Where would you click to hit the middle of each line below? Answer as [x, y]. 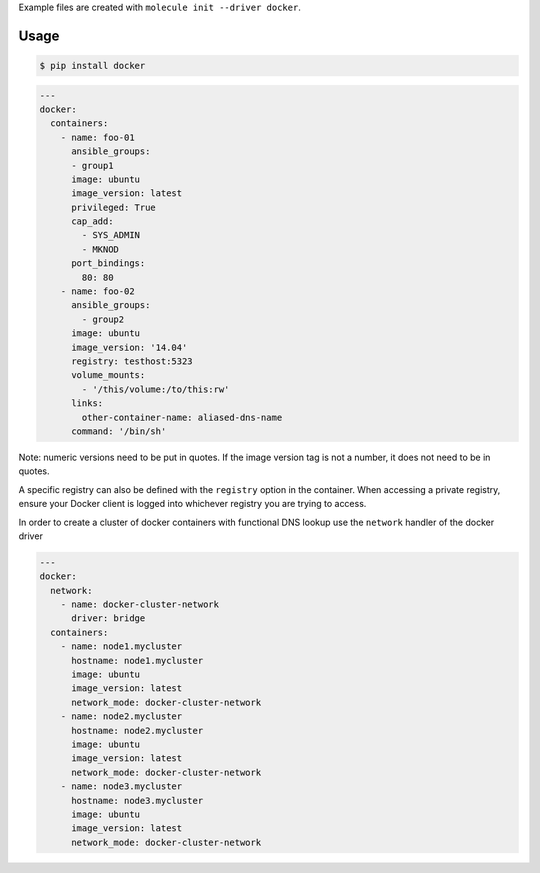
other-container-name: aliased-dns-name [182, 417]
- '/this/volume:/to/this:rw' [155, 389]
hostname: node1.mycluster [137, 660]
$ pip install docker [92, 65]
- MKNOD [100, 249]
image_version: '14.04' [129, 347]
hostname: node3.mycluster [137, 800]
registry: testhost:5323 [132, 361]
